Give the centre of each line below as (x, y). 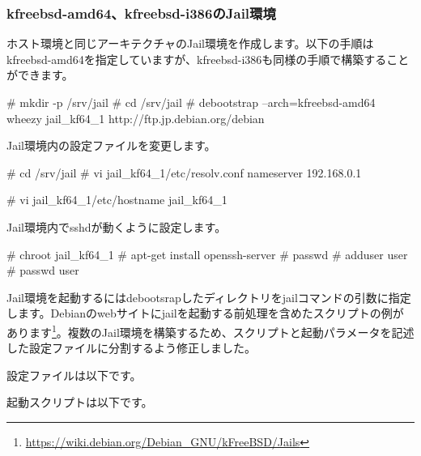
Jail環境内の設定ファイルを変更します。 (111, 145)
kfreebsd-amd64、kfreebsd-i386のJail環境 (141, 13)
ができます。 (40, 75)
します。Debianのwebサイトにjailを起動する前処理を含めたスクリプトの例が (205, 313)
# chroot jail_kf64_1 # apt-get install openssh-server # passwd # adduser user (207, 254)
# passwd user (43, 270)
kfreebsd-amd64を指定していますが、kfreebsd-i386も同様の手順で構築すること (208, 59)
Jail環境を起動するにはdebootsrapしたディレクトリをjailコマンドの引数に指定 (209, 297)
